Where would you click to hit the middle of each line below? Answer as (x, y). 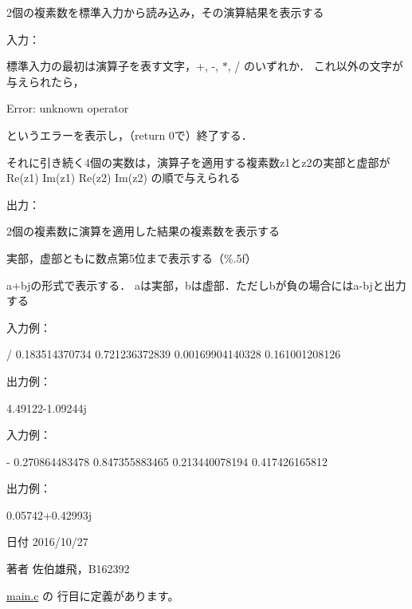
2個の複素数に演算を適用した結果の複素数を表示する (143, 231)
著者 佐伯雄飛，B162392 (68, 569)
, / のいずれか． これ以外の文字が (315, 66)
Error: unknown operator (68, 108)
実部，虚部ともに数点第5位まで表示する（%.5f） (131, 257)
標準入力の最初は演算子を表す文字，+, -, (112, 66)
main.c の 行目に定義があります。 (93, 595)
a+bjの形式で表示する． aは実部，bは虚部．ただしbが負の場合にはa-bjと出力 (206, 285)
